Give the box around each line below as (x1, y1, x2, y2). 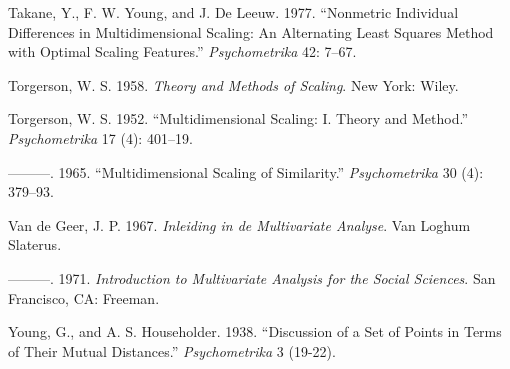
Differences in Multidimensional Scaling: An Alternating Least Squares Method (8, 21, 494, 42)
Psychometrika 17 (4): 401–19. (8, 127, 193, 148)
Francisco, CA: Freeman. (8, 287, 160, 308)
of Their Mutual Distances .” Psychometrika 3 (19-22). (8, 340, 336, 361)
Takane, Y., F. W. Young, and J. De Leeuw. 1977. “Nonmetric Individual (8, 2, 459, 22)
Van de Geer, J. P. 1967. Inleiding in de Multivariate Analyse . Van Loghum (8, 214, 471, 235)
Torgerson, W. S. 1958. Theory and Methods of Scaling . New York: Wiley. (8, 74, 459, 95)
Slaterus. (8, 234, 62, 255)
